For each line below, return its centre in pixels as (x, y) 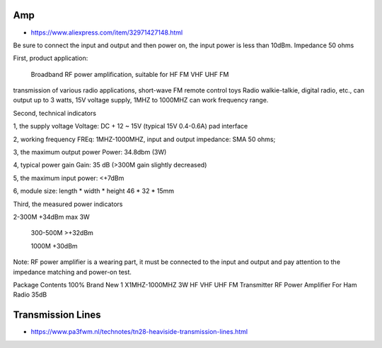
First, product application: (51, 58)
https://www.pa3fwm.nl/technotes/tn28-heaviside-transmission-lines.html (139, 332)
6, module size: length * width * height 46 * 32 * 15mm (94, 191)
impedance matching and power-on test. (73, 272)
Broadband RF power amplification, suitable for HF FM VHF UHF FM (130, 74)
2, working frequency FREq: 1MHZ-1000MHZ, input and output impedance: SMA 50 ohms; (144, 139)
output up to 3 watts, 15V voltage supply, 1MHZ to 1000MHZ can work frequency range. (141, 100)
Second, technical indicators (55, 113)
